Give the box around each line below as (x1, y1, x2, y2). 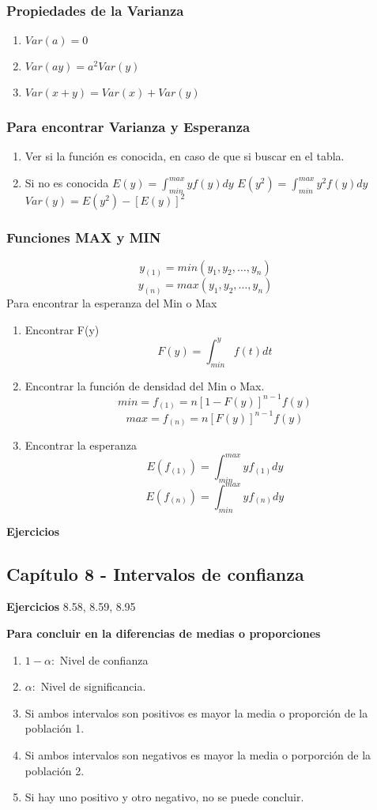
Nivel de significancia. (40, 678, 146, 695)
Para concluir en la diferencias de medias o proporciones (6, 624, 321, 641)
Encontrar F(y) (25, 321, 100, 337)
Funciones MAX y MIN (6, 228, 161, 247)
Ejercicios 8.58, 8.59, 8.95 (6, 598, 136, 615)
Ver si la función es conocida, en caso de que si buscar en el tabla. (25, 148, 345, 164)
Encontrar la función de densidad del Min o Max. (25, 377, 265, 394)
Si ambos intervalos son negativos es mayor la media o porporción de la (25, 746, 371, 763)
